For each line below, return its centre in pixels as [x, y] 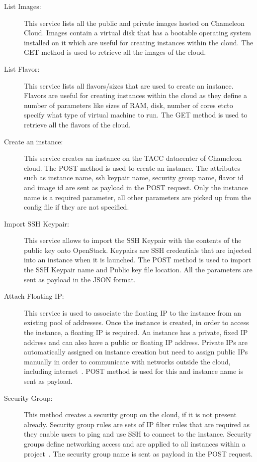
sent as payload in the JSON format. [80, 279]
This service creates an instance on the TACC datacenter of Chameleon [133, 158]
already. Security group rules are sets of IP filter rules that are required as [137, 424]
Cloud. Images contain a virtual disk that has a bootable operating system [138, 33]
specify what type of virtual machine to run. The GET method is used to [136, 115]
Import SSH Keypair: [37, 223]
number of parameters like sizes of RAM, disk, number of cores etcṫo [128, 105]
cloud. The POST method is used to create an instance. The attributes [132, 168]
